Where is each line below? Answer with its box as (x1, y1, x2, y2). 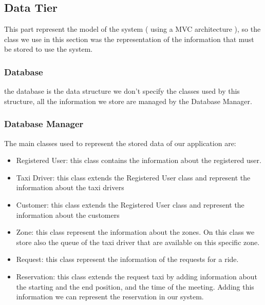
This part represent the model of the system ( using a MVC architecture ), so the (4, 24, 261, 34)
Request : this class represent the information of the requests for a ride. (16, 254, 239, 265)
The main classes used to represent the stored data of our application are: (4, 137, 236, 148)
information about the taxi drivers (16, 182, 124, 193)
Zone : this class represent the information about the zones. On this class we (16, 227, 255, 237)
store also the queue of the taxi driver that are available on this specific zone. (16, 236, 260, 247)
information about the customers (16, 209, 120, 220)
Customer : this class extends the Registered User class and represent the (16, 199, 244, 210)
